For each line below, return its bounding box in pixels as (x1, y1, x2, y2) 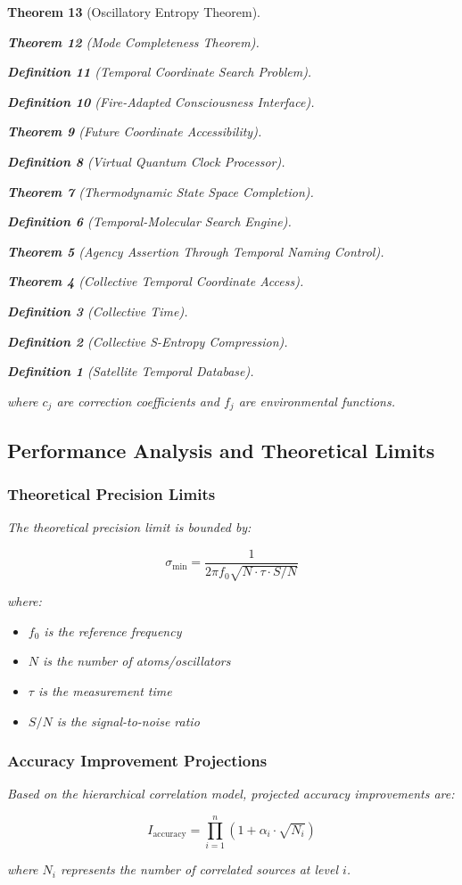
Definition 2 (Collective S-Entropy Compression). (7, 332, 288, 350)
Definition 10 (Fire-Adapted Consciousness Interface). (7, 92, 315, 111)
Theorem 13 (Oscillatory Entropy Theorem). (7, 3, 260, 20)
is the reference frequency (44, 621, 182, 640)
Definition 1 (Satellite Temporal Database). (7, 362, 254, 381)
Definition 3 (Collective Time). (7, 301, 188, 320)
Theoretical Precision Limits (7, 482, 216, 504)
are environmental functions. (238, 391, 396, 410)
